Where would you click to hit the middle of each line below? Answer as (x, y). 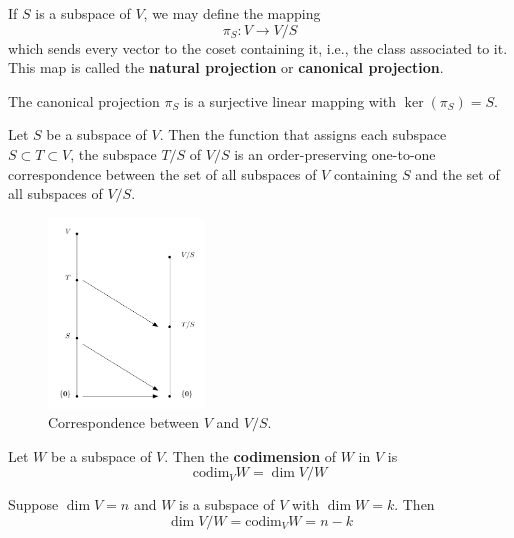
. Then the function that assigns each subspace (303, 134)
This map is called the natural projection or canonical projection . (226, 67)
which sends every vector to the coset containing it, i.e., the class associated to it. (258, 47)
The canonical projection (84, 100)
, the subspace (113, 153)
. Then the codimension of (250, 455)
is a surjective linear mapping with (290, 100)
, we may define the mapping (232, 13)
